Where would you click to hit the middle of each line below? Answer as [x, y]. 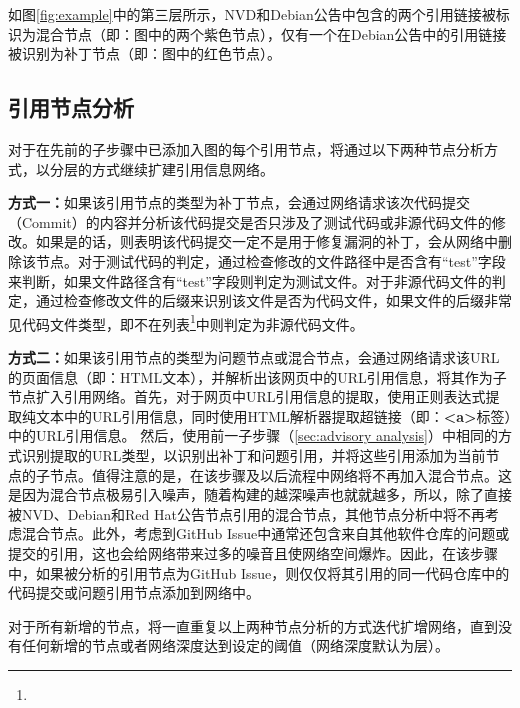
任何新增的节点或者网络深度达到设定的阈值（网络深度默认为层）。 [235, 645]
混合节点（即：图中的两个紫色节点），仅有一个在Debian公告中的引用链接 [271, 33]
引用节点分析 [71, 107]
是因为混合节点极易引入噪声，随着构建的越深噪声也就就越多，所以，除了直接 [260, 494]
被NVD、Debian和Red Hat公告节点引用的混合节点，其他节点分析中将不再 [246, 513]
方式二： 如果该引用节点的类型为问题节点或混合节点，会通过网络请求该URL [254, 356]
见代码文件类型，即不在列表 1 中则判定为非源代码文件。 [186, 322]
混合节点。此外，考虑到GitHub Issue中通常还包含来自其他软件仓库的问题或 [265, 533]
